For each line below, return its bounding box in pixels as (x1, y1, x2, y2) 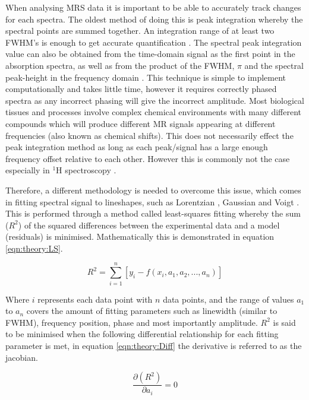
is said (273, 316, 296, 328)
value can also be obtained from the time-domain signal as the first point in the (5, 47, 295, 60)
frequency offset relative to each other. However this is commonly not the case (5, 152, 290, 164)
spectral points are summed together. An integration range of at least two (5, 24, 275, 37)
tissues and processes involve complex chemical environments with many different (5, 106, 301, 118)
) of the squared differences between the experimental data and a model (18, 218, 280, 231)
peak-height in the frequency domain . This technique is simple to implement (5, 71, 286, 83)
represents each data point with (37, 293, 153, 305)
